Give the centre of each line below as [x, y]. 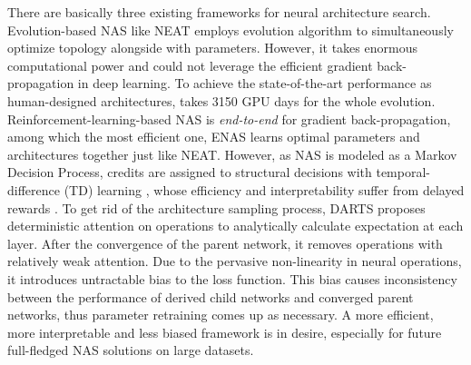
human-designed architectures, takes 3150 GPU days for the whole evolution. [221, 100]
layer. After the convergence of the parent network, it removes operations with [225, 243]
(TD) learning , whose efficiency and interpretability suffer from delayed [264, 189]
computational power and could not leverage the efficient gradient [190, 65]
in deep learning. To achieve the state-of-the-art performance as [255, 83]
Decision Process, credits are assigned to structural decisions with [190, 172]
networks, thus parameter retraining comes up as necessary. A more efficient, [221, 315]
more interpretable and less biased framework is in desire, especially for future [225, 332]
